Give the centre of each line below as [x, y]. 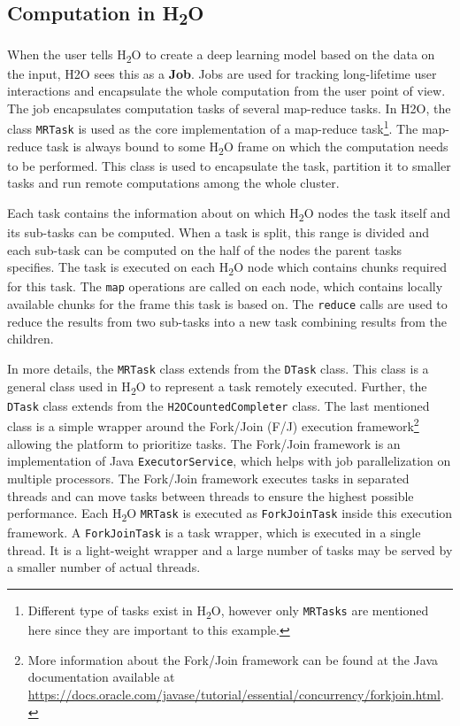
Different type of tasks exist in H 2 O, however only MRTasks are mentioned [228, 611]
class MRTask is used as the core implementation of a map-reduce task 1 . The [213, 127]
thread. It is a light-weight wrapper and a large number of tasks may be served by [230, 549]
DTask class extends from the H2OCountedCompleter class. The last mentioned [218, 405]
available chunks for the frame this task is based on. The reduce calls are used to [227, 304]
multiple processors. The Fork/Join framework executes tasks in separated [208, 478]
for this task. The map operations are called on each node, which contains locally [225, 286]
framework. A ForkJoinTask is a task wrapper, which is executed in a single [214, 533]
